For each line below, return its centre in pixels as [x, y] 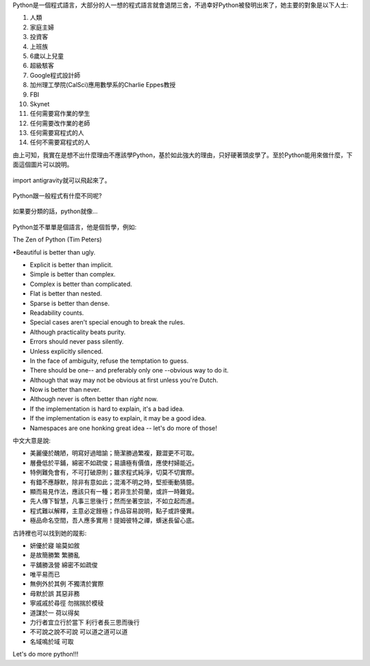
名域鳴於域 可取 [52, 641]
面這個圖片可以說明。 [43, 165]
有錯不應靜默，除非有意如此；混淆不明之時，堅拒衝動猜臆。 [114, 482]
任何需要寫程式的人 [57, 133]
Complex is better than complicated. [81, 284]
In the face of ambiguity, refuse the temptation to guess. [109, 361]
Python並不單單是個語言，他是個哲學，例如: [75, 227]
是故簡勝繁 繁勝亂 [55, 555]
